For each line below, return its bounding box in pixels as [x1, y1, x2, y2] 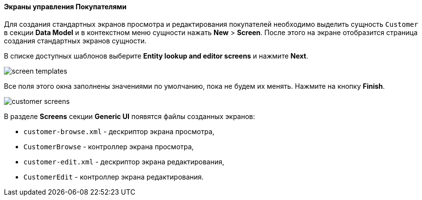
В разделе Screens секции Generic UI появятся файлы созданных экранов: [4, 112, 255, 120]
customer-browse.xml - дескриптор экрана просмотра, [23, 127, 214, 136]
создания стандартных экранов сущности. [4, 36, 147, 45]
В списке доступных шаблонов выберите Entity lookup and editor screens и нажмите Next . [4, 51, 309, 60]
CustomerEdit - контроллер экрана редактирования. [23, 172, 204, 181]
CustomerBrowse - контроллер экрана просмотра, [23, 142, 194, 151]
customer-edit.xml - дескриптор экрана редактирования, [23, 157, 225, 166]
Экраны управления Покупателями [4, 2, 127, 11]
